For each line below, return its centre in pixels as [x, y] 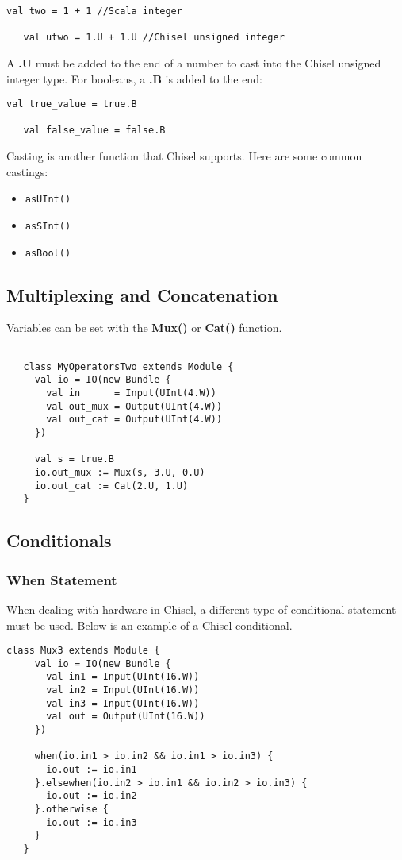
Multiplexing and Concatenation [142, 294]
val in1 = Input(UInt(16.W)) [123, 677]
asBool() [48, 253]
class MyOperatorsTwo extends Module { [128, 366]
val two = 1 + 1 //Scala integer [94, 11]
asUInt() [48, 200]
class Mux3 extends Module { [83, 651]
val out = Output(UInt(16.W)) [126, 717]
